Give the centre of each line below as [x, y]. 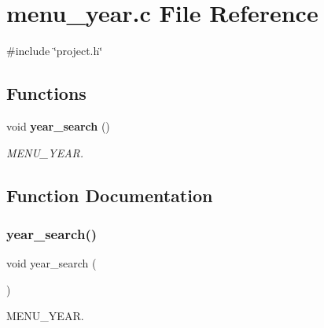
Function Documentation [110, 195]
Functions [46, 93]
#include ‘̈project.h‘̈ [55, 51]
